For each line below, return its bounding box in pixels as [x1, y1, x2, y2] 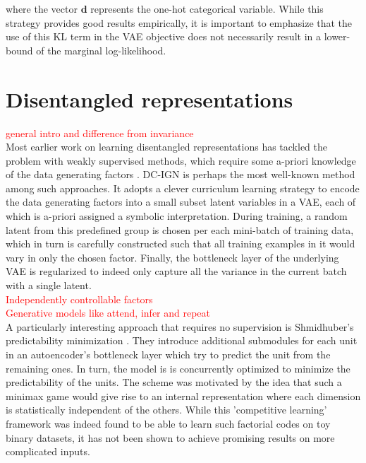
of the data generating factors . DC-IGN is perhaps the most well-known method [6, 167, 355, 182]
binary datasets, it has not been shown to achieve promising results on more [6, 430, 335, 445]
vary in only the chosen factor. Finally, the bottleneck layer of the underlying [6, 250, 339, 264]
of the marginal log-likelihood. [36, 42, 166, 57]
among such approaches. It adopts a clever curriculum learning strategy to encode [6, 180, 360, 195]
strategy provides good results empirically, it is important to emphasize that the [6, 15, 353, 30]
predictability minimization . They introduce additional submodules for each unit [6, 333, 358, 348]
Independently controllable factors [6, 291, 153, 306]
